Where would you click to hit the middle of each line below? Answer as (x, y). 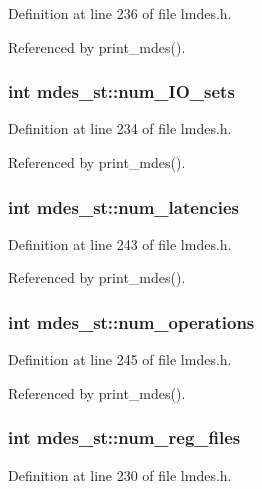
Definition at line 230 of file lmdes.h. (120, 474)
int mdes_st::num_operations (131, 321)
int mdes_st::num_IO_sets (121, 91)
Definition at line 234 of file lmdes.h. (120, 128)
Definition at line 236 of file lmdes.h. (120, 13)
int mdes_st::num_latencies (123, 206)
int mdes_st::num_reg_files (124, 437)
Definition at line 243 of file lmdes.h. (120, 243)
